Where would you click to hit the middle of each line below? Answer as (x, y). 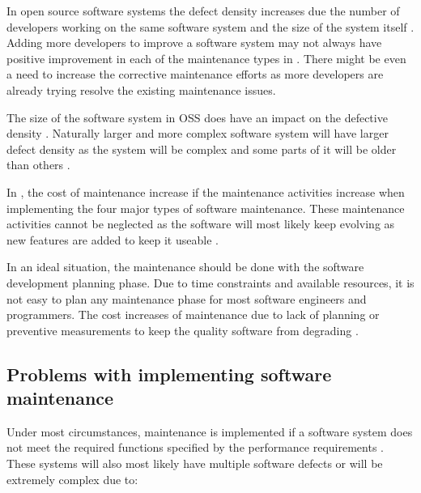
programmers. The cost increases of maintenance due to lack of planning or (193, 314)
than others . (38, 165)
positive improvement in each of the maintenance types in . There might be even (206, 58)
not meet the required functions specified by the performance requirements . (195, 447)
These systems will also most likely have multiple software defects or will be (195, 463)
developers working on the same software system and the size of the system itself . (210, 26)
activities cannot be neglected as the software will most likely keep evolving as (201, 224)
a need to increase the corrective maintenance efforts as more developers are (195, 74)
